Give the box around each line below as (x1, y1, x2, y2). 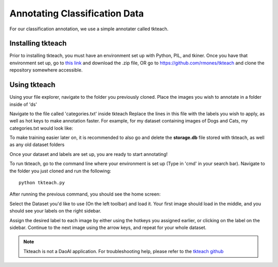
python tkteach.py (19, 180, 65, 186)
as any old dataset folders (9, 141, 65, 148)
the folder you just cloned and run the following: (9, 168, 112, 174)
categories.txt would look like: (9, 125, 73, 131)
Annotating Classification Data (9, 8, 144, 19)
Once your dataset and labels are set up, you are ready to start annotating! (9, 151, 168, 157)
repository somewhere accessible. (9, 67, 83, 73)
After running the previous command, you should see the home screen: (9, 191, 161, 198)
